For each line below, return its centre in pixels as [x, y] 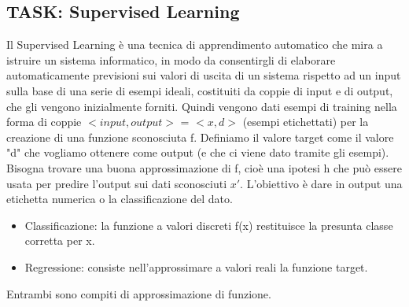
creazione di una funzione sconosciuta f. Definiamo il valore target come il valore [200, 137]
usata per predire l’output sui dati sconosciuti [117, 183]
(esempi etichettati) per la [306, 122]
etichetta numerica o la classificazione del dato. [120, 199]
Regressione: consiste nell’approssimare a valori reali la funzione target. [196, 266]
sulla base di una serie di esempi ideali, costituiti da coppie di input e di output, [200, 90]
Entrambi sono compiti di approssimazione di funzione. [139, 293]
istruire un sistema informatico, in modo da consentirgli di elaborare [171, 59]
